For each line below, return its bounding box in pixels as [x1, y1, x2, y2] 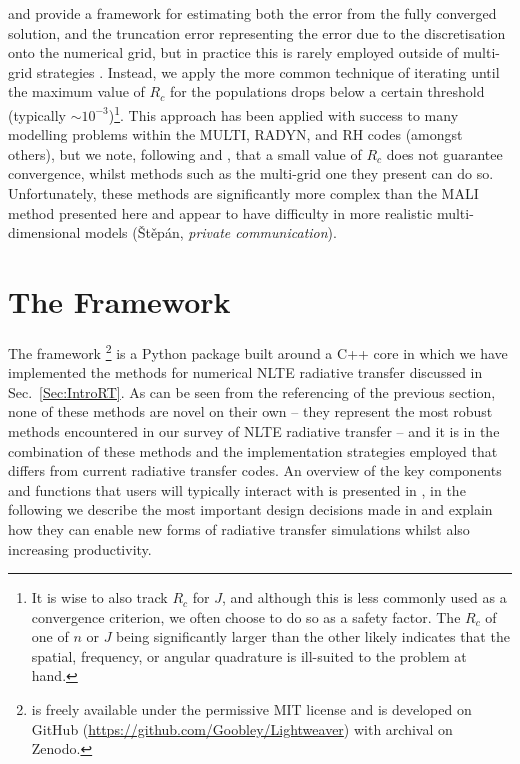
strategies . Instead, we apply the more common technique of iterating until [36, 61, 500, 82]
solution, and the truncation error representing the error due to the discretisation [8, 22, 506, 43]
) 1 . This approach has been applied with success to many [108, 101, 459, 125]
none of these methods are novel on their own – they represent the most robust [8, 401, 493, 422]
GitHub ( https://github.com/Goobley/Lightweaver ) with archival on [31, 718, 453, 739]
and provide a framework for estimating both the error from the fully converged [8, 3, 497, 23]
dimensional [8, 222, 81, 243]
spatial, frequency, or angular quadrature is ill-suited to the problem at [31, 645, 467, 666]
